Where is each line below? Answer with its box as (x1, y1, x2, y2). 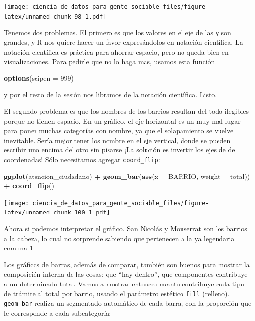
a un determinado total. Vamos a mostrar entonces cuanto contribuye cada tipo (4, 279, 245, 289)
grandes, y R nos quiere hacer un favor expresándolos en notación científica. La (4, 36, 243, 47)
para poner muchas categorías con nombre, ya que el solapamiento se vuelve (4, 125, 234, 136)
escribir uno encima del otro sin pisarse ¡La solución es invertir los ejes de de (4, 144, 235, 155)
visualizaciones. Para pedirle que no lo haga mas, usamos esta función (4, 56, 215, 67)
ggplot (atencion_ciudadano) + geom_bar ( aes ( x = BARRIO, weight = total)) (4, 171, 250, 181)
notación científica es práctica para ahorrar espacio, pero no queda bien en (4, 46, 229, 57)
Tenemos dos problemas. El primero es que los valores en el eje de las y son (4, 27, 231, 37)
